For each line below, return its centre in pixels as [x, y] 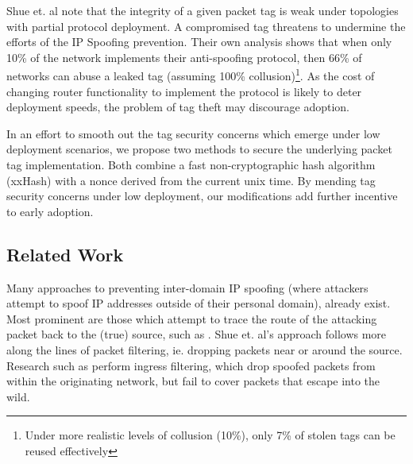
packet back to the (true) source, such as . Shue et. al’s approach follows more [197, 334]
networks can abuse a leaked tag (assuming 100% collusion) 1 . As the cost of [191, 75]
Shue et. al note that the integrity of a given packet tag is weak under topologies [203, 10]
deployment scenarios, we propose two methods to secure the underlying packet [199, 149]
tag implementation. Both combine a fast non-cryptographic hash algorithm [191, 164]
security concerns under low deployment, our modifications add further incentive [202, 196]
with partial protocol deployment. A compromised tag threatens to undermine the [206, 26]
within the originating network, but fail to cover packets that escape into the [193, 381]
